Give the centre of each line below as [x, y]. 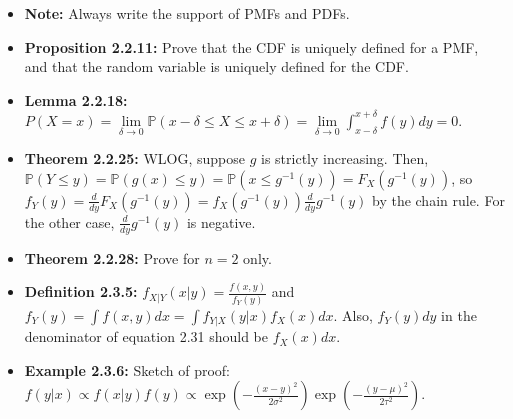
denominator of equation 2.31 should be [146, 336]
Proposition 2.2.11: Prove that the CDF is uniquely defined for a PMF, [251, 46]
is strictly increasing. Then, [345, 158]
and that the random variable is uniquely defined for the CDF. [216, 66]
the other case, [69, 221]
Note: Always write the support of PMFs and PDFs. [187, 13]
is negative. [221, 221]
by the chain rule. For [438, 199]
